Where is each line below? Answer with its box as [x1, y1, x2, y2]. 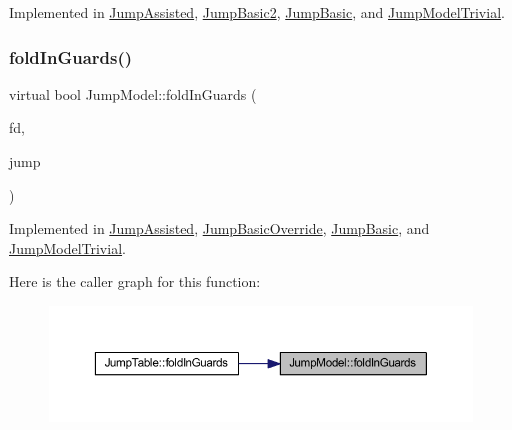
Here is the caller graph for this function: [9, 271, 261, 292]
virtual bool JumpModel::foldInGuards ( [9, 83, 257, 104]
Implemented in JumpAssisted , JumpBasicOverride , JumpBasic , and [9, 218, 430, 239]
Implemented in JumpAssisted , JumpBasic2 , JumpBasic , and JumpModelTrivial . [9, 2, 505, 22]
